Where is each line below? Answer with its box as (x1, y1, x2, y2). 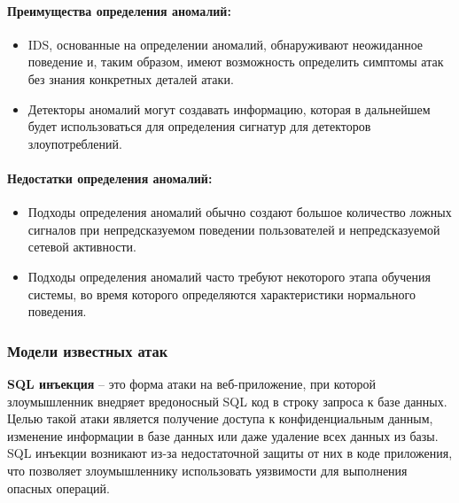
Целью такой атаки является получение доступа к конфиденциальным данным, (7, 409, 433, 428)
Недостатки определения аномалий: (7, 168, 213, 187)
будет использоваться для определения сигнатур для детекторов (27, 117, 371, 135)
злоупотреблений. (27, 134, 122, 152)
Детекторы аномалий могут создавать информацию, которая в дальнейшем (27, 99, 431, 118)
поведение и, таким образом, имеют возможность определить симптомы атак (27, 52, 444, 71)
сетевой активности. (27, 237, 137, 256)
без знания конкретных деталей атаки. (27, 69, 234, 88)
